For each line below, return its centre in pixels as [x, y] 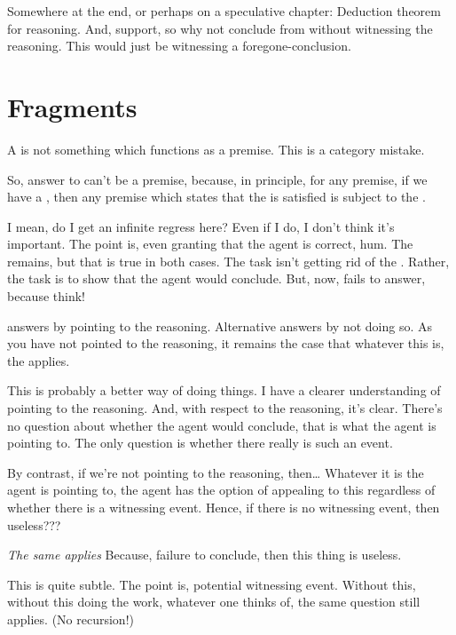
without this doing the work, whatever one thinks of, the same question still [214, 602]
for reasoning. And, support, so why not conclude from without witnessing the [220, 28]
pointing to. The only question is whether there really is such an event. [200, 443]
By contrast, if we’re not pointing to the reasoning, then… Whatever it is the [216, 472]
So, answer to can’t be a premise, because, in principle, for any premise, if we [217, 179]
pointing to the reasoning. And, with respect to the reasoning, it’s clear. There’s [225, 408]
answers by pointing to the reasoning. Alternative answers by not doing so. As [220, 325]
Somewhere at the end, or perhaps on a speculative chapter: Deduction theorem [224, 11]
